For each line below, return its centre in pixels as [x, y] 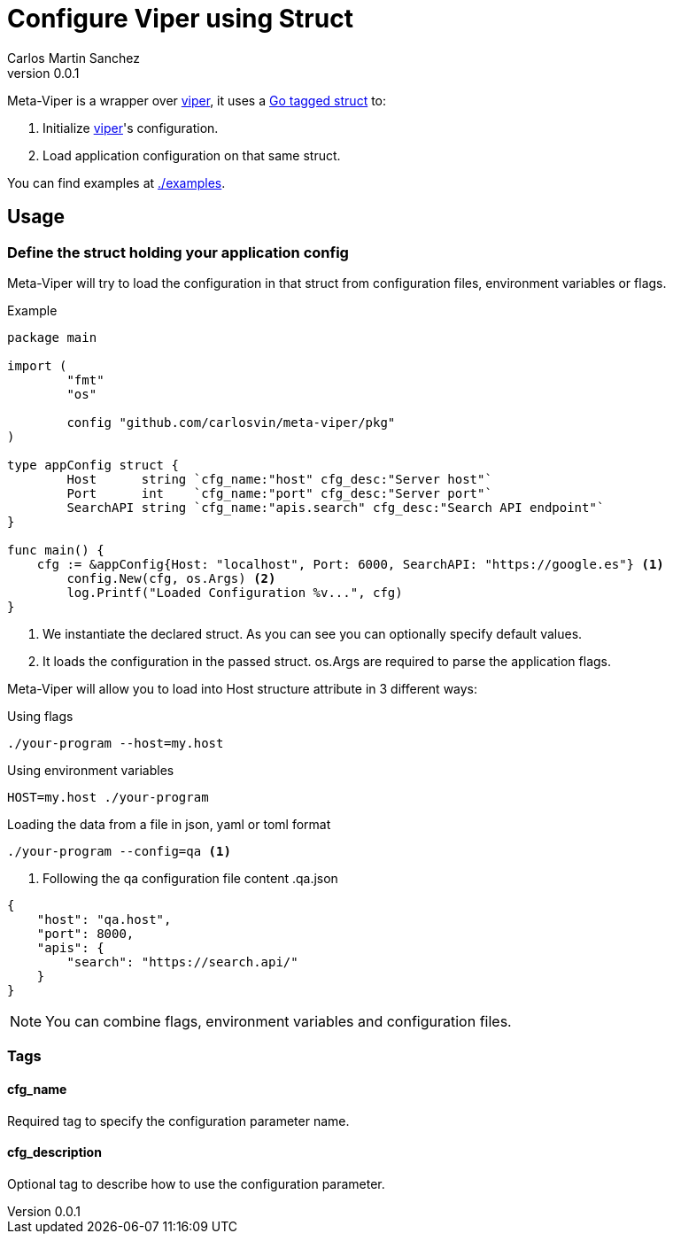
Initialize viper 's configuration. [131, 128]
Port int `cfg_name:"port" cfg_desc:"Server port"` [279, 493]
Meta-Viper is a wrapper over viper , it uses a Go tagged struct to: [197, 100]
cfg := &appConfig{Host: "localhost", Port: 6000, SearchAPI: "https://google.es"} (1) [350, 564]
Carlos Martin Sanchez [73, 58]
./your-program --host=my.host [116, 743]
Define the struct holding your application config [178, 252]
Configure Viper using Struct [180, 19]
